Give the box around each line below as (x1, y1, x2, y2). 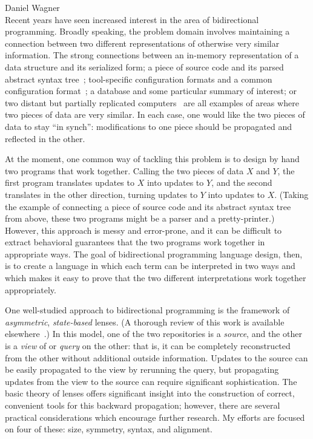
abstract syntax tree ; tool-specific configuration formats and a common (5, 72, 272, 85)
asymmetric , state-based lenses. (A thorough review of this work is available (5, 315, 285, 328)
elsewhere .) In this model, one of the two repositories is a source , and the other (5, 327, 302, 340)
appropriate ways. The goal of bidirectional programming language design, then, (5, 247, 303, 260)
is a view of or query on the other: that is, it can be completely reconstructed (5, 339, 291, 352)
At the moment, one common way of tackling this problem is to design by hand (5, 152, 300, 165)
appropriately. (5, 283, 56, 296)
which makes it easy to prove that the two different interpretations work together (5, 271, 306, 284)
